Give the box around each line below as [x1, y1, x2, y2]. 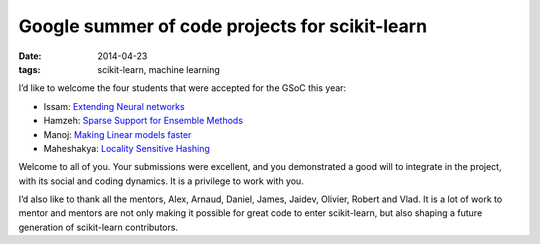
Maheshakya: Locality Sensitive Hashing [43, 142, 210, 154]
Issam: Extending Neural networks [43, 100, 185, 112]
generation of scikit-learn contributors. [18, 221, 179, 233]
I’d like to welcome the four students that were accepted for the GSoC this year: [18, 82, 347, 94]
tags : [18, 63, 41, 75]
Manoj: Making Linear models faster [43, 128, 192, 140]
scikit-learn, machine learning [97, 63, 220, 75]
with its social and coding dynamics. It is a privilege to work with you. [18, 175, 304, 187]
